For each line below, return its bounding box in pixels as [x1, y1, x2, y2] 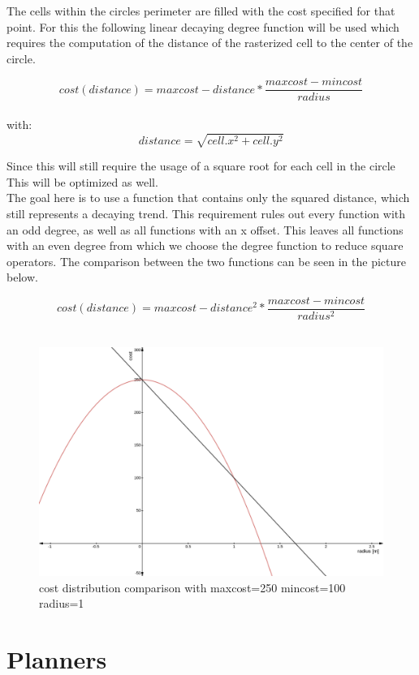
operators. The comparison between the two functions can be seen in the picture [6, 252, 406, 269]
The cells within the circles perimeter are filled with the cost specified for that [6, 2, 395, 19]
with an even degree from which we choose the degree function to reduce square [6, 237, 404, 254]
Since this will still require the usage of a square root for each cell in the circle [6, 157, 395, 174]
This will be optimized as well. [6, 173, 158, 190]
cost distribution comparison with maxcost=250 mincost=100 [39, 578, 346, 595]
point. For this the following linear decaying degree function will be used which [6, 18, 400, 35]
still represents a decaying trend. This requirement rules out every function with [6, 204, 406, 221]
